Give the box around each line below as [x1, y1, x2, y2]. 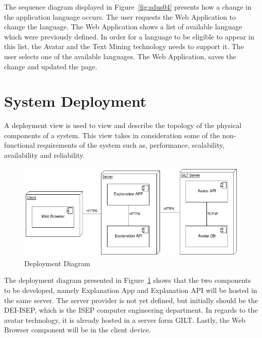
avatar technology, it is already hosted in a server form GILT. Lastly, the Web [4, 314, 246, 325]
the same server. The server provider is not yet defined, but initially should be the [4, 294, 258, 305]
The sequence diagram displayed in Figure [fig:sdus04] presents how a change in [4, 2, 251, 12]
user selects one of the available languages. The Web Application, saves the [4, 51, 236, 61]
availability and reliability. [4, 150, 85, 160]
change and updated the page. [4, 61, 97, 71]
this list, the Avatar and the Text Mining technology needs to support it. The [4, 41, 244, 52]
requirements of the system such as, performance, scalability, [37, 140, 225, 150]
